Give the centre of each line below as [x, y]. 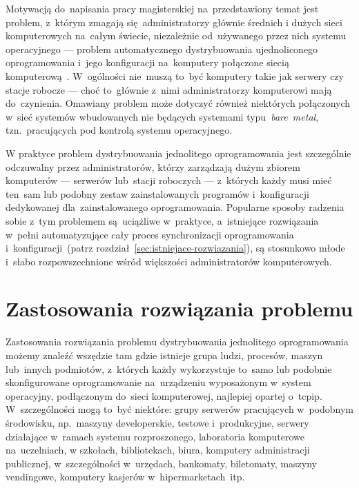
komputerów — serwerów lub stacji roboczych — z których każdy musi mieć [169, 180]
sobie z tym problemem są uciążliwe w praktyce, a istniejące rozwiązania [162, 220]
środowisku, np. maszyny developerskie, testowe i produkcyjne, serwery [157, 422]
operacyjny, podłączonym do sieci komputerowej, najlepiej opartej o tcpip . [164, 395]
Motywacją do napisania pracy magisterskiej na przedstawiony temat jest [162, 8]
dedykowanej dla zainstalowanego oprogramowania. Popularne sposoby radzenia [175, 207]
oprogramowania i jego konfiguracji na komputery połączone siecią [147, 62]
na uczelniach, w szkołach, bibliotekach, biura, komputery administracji [158, 450]
